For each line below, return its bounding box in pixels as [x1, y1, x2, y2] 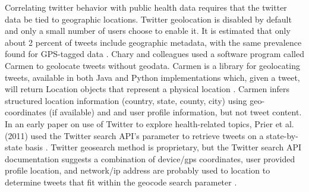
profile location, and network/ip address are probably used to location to [5, 164, 270, 177]
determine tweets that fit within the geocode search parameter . [5, 175, 237, 188]
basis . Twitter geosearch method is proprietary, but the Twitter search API [25, 141, 302, 153]
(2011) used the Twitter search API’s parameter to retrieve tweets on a [5, 129, 264, 141]
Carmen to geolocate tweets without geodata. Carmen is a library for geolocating [5, 59, 300, 71]
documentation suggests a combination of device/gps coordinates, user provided [5, 152, 295, 165]
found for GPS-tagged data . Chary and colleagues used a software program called [5, 48, 304, 60]
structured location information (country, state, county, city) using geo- [5, 94, 265, 106]
